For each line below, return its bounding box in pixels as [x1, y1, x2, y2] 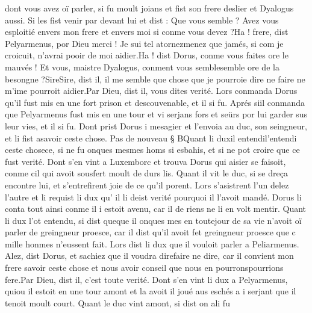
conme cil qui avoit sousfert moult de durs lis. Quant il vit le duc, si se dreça [5, 167, 288, 179]
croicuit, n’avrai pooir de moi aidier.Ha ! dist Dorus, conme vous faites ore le [5, 49, 289, 61]
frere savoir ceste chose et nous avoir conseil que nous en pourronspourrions [5, 261, 284, 274]
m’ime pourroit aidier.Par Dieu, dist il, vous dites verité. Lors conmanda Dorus [5, 84, 298, 97]
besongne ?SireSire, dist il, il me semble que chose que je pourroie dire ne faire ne [5, 72, 305, 85]
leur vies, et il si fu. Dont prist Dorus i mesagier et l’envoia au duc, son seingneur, [5, 119, 307, 132]
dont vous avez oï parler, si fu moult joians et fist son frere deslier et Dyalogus [5, 2, 294, 14]
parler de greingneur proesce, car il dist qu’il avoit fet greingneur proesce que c [5, 226, 296, 238]
